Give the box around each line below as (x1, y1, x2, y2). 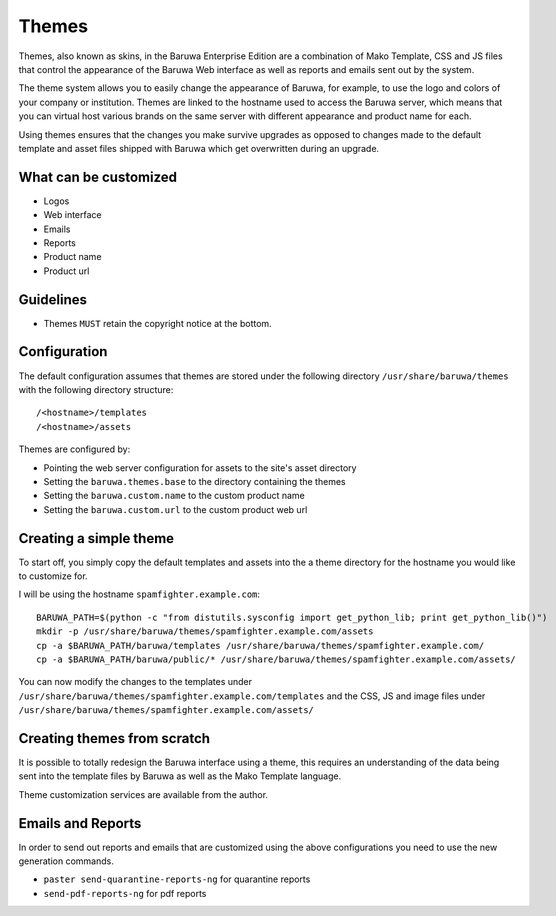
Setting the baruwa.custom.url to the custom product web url (43, 503, 308, 515)
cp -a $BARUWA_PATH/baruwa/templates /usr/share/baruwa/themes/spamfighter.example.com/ (36, 640, 485, 651)
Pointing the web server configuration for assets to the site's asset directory (43, 461, 357, 474)
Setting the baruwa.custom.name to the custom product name (43, 490, 305, 502)
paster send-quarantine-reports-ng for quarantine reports (43, 873, 311, 885)
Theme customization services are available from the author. (18, 788, 269, 800)
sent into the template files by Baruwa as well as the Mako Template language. (18, 770, 342, 782)
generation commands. (18, 855, 114, 867)
